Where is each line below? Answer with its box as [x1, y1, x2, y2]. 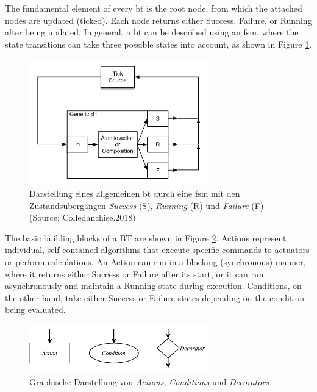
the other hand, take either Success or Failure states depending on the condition [5, 291, 305, 304]
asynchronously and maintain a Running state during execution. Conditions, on [5, 279, 302, 292]
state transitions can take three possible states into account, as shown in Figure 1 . [5, 37, 312, 50]
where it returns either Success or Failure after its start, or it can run [5, 267, 264, 280]
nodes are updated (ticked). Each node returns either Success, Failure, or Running [5, 13, 312, 26]
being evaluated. [5, 303, 66, 316]
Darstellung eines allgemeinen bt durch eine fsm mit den [29, 187, 240, 199]
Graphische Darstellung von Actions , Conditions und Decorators [29, 375, 269, 388]
